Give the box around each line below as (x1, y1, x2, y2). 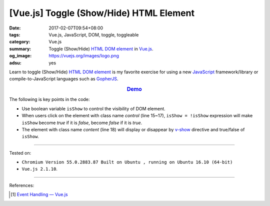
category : (9, 39, 30, 45)
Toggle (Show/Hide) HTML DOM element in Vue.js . (48, 45, 153, 52)
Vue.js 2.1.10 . (21, 166, 57, 172)
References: (9, 182, 34, 188)
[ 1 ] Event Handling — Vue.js (10, 192, 68, 198)
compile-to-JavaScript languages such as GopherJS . (9, 76, 118, 82)
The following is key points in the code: (9, 96, 90, 102)
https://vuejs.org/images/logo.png (48, 53, 119, 59)
